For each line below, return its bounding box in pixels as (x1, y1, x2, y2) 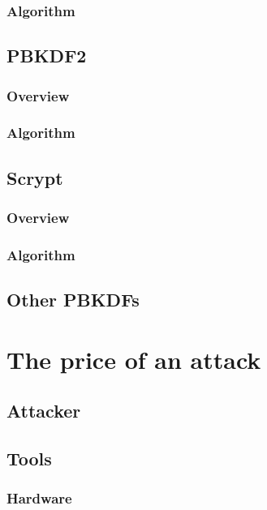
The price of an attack (6, 342, 261, 375)
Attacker (6, 398, 81, 423)
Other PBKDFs (6, 287, 140, 312)
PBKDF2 (6, 43, 87, 68)
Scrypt (6, 165, 63, 190)
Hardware (6, 488, 72, 508)
